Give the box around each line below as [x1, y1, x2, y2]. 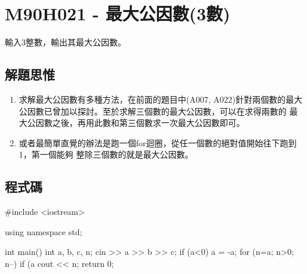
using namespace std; [5, 225, 82, 238]
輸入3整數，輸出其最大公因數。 [5, 36, 126, 48]
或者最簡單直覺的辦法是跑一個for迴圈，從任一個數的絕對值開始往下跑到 [19, 136, 297, 149]
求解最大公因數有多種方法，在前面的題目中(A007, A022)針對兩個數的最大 [19, 93, 303, 105]
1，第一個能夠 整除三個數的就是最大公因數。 [19, 148, 194, 161]
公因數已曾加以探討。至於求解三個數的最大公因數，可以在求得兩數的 [19, 104, 287, 117]
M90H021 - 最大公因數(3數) [5, 1, 231, 26]
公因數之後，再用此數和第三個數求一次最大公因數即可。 [27, 116, 245, 129]
